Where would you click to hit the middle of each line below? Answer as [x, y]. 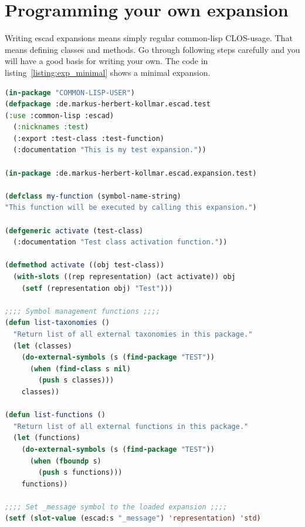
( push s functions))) [80, 473]
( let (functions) [47, 438]
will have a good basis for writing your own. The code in [106, 61]
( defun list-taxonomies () [57, 323]
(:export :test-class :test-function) [89, 138]
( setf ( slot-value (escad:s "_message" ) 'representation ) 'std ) [133, 518]
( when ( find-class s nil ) [80, 369]
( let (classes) [43, 346]
